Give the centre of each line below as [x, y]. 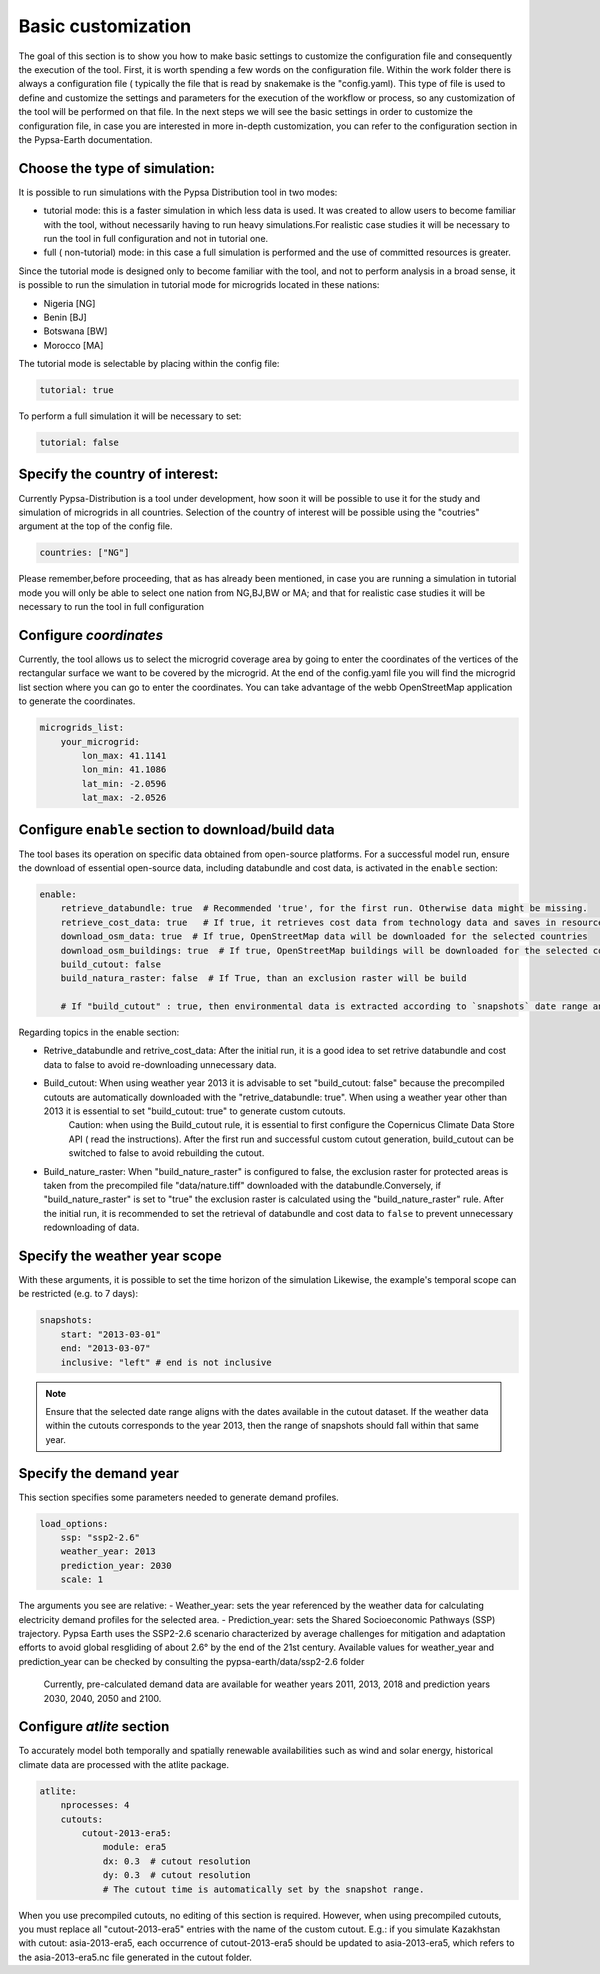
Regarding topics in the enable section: [99, 1032]
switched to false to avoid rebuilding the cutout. [166, 1153]
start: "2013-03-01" [111, 1334]
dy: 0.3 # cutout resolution [176, 1875]
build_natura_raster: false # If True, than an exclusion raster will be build [263, 978]
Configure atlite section [94, 1726]
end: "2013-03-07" [105, 1348]
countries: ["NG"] [84, 553]
